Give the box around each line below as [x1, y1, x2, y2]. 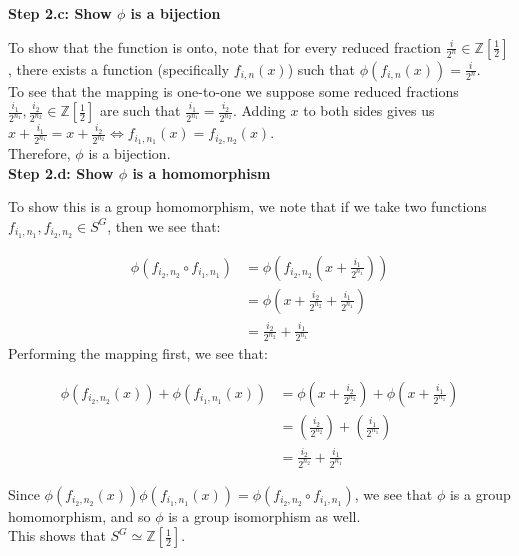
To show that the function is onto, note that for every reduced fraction [8, 36, 442, 57]
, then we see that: [107, 215, 221, 236]
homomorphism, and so [8, 505, 151, 526]
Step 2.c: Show [8, 3, 112, 23]
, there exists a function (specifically [8, 58, 230, 79]
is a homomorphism [132, 162, 271, 183]
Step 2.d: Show [8, 162, 114, 183]
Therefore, [8, 143, 71, 164]
